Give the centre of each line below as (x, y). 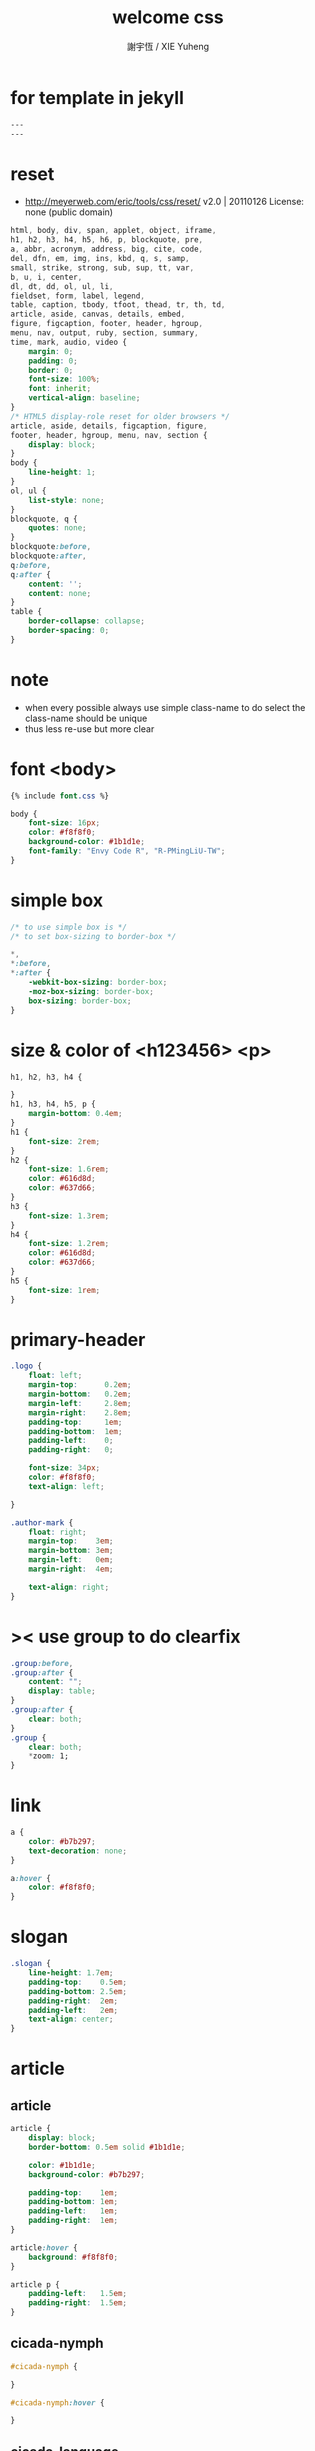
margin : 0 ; (51, 351)
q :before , (31, 565)
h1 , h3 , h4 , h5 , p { (53, 1104)
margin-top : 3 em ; (71, 1541)
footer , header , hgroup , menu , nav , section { (109, 435)
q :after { (31, 574)
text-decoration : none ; (78, 1851)
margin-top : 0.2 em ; (80, 1385)
